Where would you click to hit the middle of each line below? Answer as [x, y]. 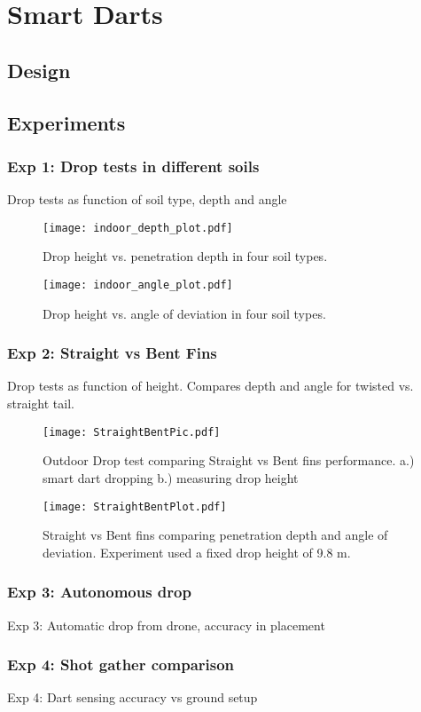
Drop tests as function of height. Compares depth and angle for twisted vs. [210, 386]
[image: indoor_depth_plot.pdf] [138, 228]
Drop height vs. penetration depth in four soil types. [185, 256]
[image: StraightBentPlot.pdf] [135, 506]
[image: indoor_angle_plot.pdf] [138, 285]
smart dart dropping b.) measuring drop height [171, 477]
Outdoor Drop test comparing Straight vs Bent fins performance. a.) [229, 460]
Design [39, 70]
